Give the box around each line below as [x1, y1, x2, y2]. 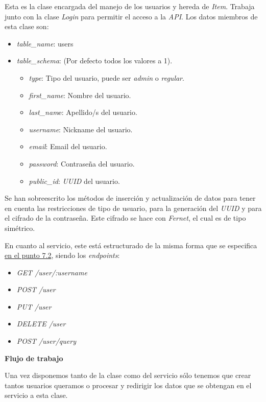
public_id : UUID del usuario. [29, 175, 120, 186]
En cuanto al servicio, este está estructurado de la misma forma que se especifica [5, 240, 257, 250]
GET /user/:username [16, 267, 87, 277]
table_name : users [16, 38, 74, 49]
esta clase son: [5, 21, 49, 32]
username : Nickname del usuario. [29, 124, 133, 134]
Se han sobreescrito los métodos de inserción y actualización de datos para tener [5, 193, 256, 203]
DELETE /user [16, 318, 66, 329]
